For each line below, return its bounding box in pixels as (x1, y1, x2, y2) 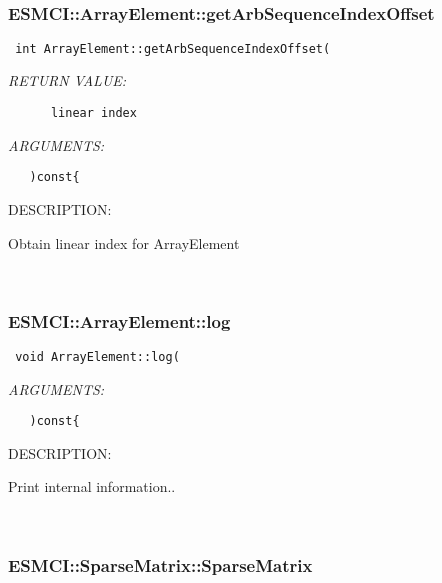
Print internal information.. (8, 476, 176, 497)
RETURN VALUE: (8, 70, 127, 91)
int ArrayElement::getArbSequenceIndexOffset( (15, 41, 331, 56)
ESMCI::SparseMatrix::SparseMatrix (8, 552, 313, 577)
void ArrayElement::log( (15, 349, 180, 364)
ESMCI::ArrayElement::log (8, 308, 231, 333)
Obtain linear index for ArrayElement (8, 232, 240, 253)
